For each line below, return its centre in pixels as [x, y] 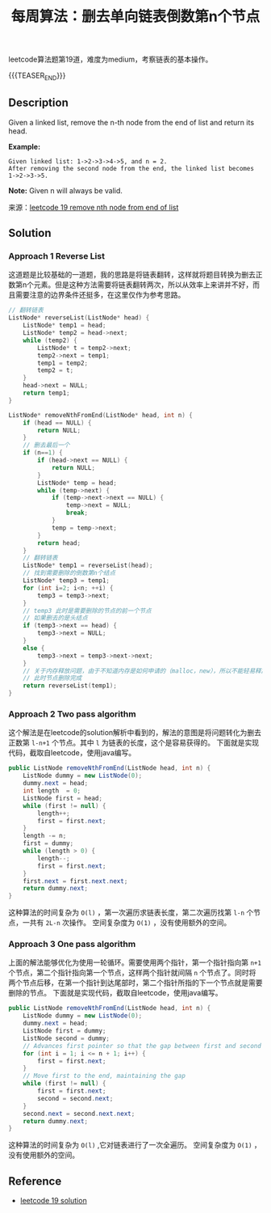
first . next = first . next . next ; [75, 881]
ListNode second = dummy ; [67, 1038]
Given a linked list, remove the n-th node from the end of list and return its [131, 122]
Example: [25, 146]
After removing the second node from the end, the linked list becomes [131, 168]
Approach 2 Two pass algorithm [72, 714]
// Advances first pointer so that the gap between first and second [142, 1046]
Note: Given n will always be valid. [66, 190]
